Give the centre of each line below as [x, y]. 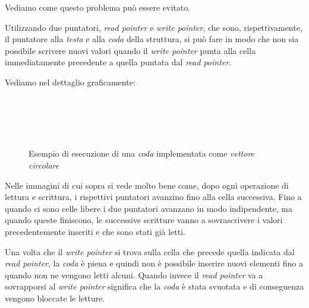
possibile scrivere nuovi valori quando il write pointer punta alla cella [130, 50]
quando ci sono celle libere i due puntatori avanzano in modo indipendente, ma [149, 208]
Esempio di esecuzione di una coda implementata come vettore [142, 153]
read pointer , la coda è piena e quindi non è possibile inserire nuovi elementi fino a [154, 263]
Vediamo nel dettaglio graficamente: [70, 82]
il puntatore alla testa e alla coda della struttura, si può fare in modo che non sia [152, 39]
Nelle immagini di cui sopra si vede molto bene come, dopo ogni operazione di [147, 185]
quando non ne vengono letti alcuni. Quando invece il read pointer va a [134, 274]
